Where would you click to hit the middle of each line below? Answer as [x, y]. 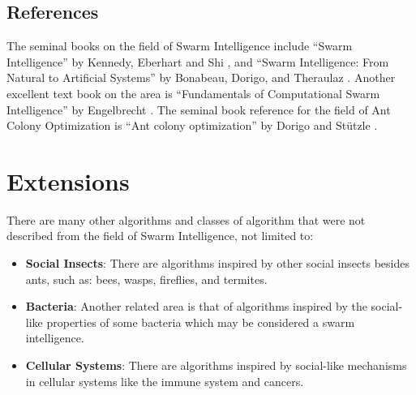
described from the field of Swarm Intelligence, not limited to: [160, 236]
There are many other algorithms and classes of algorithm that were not [186, 219]
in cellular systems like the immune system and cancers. [165, 381]
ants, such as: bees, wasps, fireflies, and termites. [146, 279]
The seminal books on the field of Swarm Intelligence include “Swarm [180, 46]
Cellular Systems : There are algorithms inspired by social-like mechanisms [216, 365]
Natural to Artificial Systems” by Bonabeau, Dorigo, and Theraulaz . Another [201, 77]
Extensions [68, 180]
